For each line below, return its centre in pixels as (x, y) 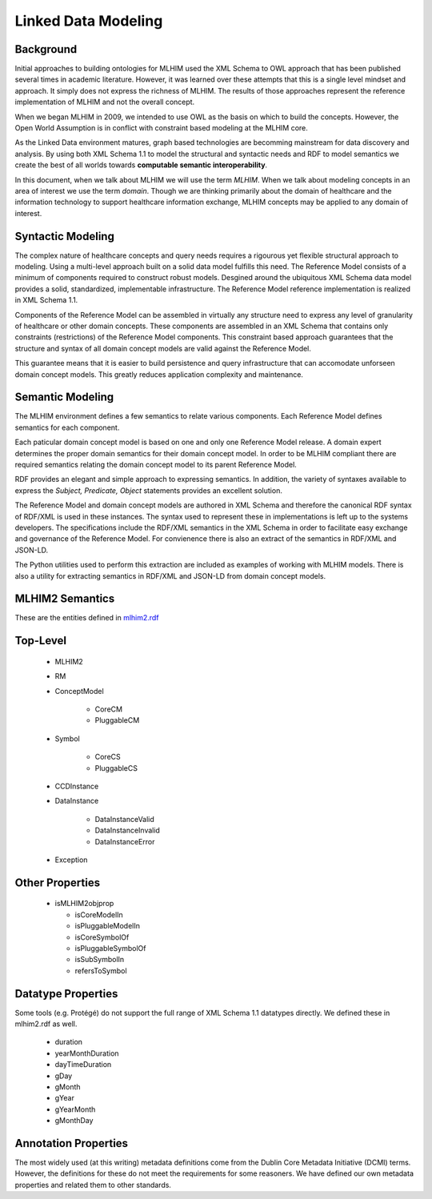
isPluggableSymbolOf (110, 948)
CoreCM (109, 709)
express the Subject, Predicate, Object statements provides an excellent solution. (149, 490)
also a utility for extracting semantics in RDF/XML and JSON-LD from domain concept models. (170, 575)
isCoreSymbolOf (102, 937)
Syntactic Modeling (65, 236)
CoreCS (108, 757)
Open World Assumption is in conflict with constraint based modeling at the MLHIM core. (161, 128)
